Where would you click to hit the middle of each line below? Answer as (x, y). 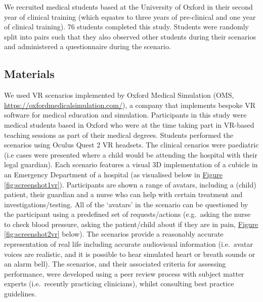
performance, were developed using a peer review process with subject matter (124, 273)
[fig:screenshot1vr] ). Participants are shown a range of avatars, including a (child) (130, 184)
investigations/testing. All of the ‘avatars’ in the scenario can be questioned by (126, 204)
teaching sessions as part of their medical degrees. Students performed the (119, 135)
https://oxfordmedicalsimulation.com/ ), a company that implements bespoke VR (130, 105)
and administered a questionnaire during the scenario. (87, 46)
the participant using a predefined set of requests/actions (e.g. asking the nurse (127, 214)
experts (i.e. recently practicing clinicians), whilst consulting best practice (119, 284)
